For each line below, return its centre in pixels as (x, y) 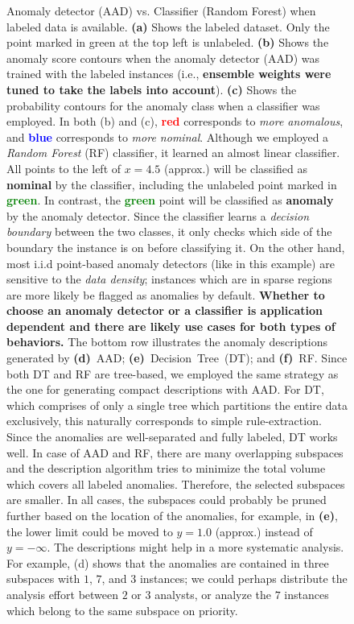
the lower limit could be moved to (90, 531)
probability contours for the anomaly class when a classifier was (163, 105)
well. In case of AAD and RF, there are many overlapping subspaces (175, 452)
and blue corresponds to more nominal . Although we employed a (168, 136)
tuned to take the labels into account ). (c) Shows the (152, 89)
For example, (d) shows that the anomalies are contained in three (168, 562)
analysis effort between (63, 594)
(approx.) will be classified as (235, 168)
